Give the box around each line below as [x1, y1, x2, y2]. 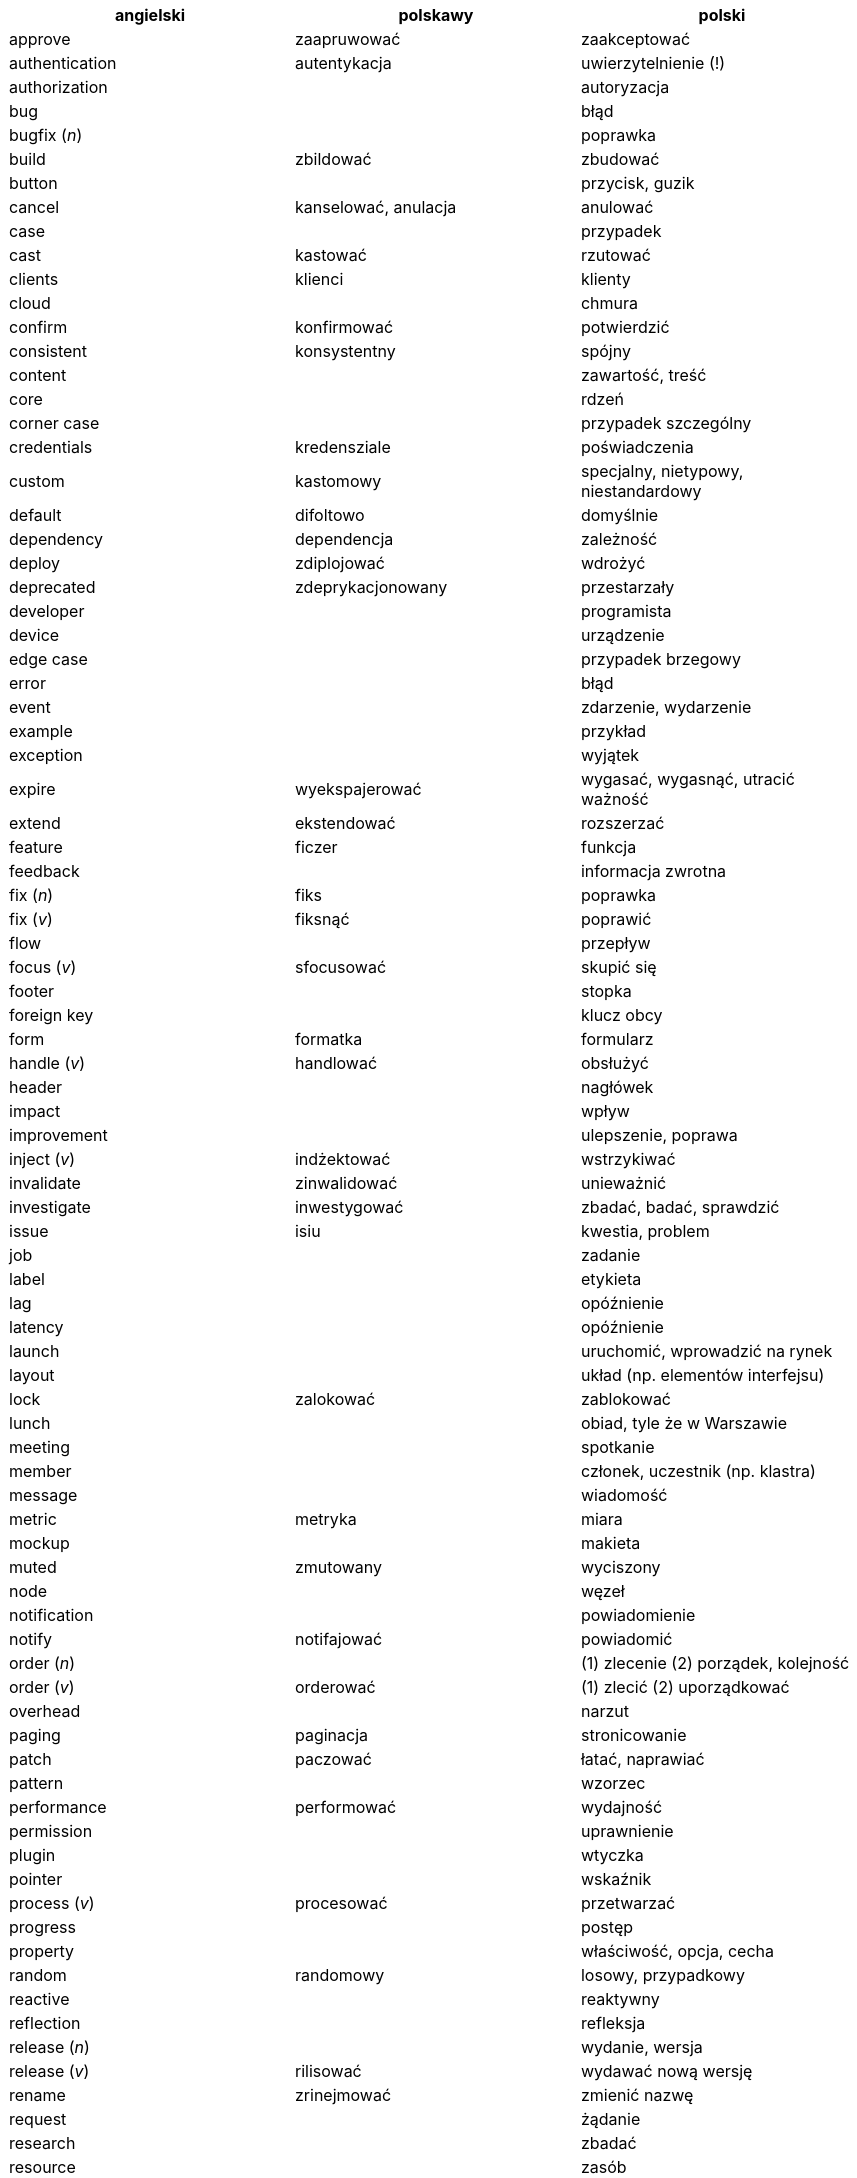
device [9, 625, 60, 645]
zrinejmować [294, 2085, 392, 2105]
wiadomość [580, 1485, 668, 1505]
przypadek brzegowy [580, 649, 741, 669]
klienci [294, 269, 344, 289]
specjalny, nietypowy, [580, 461, 744, 481]
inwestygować [294, 1197, 404, 1217]
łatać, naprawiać [580, 1749, 705, 1769]
